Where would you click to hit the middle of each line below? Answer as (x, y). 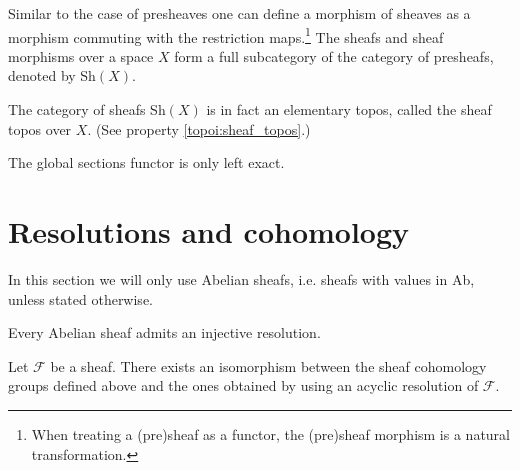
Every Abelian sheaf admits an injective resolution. (164, 332)
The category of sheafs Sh (87, 109)
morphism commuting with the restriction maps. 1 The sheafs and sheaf (226, 35)
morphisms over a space (81, 55)
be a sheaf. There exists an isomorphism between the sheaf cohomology (268, 365)
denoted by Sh (52, 75)
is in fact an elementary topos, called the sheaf (349, 109)
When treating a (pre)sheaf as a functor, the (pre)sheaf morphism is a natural (270, 433)
